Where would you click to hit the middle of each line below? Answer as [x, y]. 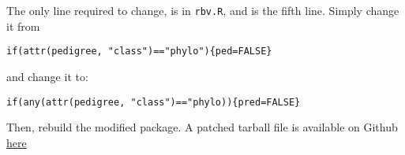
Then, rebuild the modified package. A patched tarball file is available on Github [202, 127]
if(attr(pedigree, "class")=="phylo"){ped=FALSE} [139, 52]
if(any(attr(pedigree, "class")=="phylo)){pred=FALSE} [154, 102]
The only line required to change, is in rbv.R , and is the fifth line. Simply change [203, 10]
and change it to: [47, 76]
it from [23, 26]
